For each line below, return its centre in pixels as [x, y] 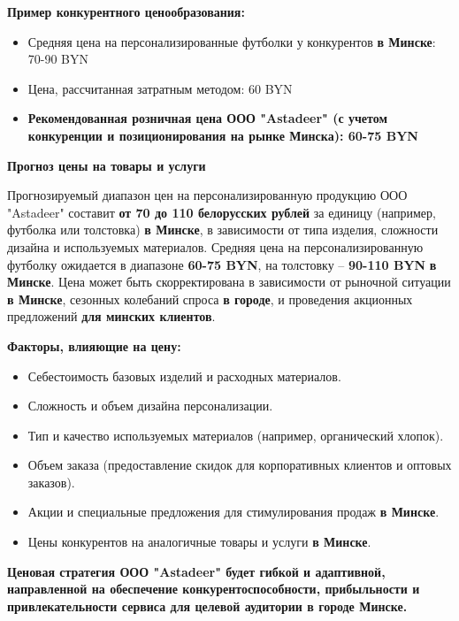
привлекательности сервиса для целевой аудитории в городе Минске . [207, 606]
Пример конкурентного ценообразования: [126, 11]
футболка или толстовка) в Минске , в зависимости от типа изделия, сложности [223, 230]
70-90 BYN [58, 59]
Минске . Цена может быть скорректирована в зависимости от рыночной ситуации [229, 282]
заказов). [51, 482]
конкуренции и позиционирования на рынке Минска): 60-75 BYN [223, 135]
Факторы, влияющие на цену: [94, 345]
